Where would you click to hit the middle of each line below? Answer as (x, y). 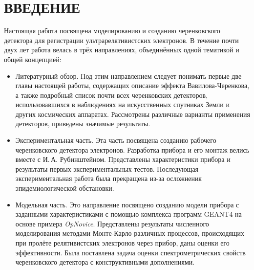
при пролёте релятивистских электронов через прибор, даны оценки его (122, 243)
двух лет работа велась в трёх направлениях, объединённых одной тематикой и (122, 50)
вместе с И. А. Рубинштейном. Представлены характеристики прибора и (123, 159)
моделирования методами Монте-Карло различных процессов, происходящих (130, 233)
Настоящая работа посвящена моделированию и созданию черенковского (112, 31)
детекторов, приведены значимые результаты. (83, 124)
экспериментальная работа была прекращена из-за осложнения (108, 178)
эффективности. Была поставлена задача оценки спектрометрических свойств (130, 252)
